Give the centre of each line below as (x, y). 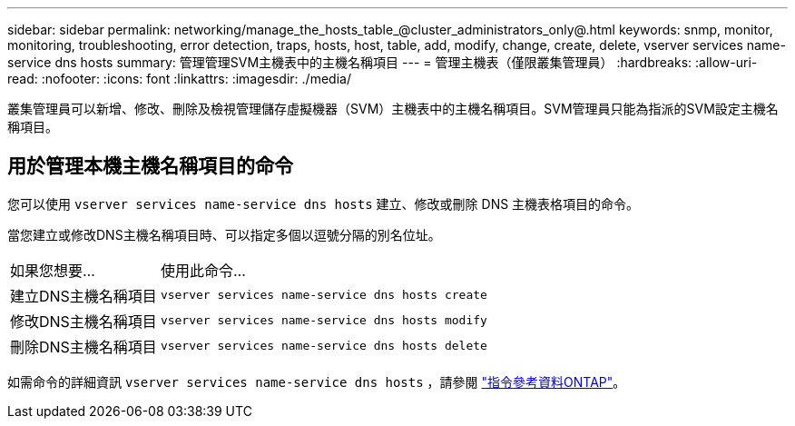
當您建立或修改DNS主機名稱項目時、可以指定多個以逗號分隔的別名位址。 (224, 234)
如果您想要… (53, 270)
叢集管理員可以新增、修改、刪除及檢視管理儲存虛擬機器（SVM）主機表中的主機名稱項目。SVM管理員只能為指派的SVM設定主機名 (393, 109)
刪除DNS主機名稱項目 (83, 347)
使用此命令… (203, 270)
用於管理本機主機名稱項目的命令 (150, 166)
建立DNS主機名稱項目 (83, 296)
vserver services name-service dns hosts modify (324, 321)
